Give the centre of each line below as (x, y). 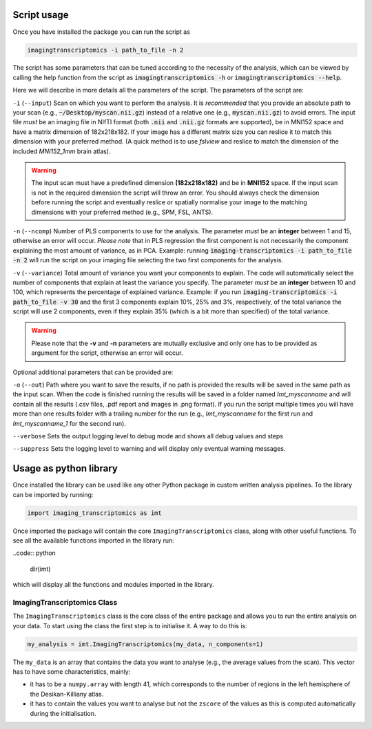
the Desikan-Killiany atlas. (67, 694)
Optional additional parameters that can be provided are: (93, 372)
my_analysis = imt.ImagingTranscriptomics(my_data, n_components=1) (145, 644)
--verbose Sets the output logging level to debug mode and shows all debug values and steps (148, 436)
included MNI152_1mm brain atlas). (62, 151)
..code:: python (34, 553)
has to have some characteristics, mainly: (72, 672)
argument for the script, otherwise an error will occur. (107, 353)
